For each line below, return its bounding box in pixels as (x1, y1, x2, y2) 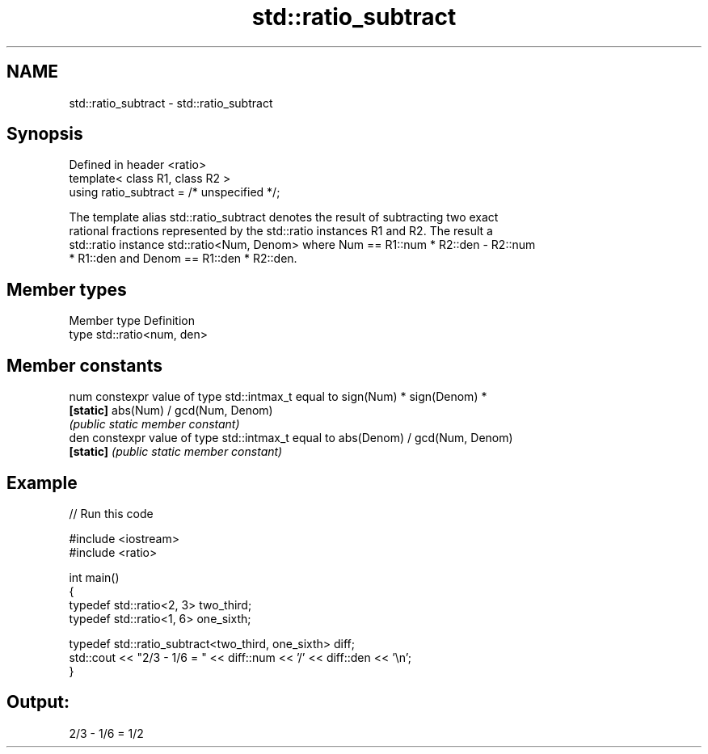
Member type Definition (69, 314, 195, 328)
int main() (69, 570, 120, 584)
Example (6, 472, 78, 493)
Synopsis (6, 124, 83, 145)
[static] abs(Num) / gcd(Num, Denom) (69, 403, 273, 418)
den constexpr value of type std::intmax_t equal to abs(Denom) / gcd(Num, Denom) (69, 431, 513, 445)
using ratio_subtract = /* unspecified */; (69, 185, 280, 200)
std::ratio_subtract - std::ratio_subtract (69, 95, 273, 110)
